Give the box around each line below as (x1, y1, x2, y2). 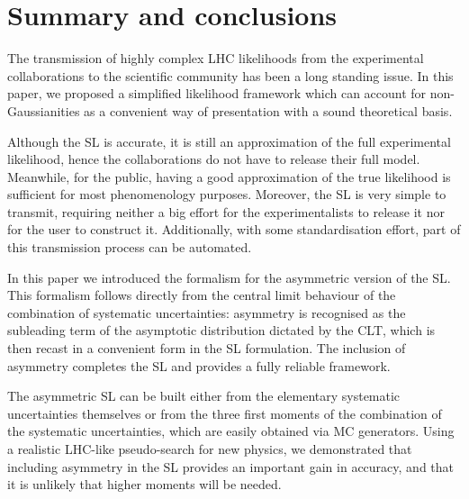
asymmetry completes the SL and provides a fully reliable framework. (7, 356, 391, 375)
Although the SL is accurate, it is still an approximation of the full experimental (7, 132, 451, 150)
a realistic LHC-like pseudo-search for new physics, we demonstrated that (7, 440, 412, 458)
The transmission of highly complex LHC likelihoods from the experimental (7, 49, 424, 68)
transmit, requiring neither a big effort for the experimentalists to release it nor (7, 202, 445, 221)
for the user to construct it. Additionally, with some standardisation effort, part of (7, 220, 461, 239)
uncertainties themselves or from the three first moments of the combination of (7, 404, 442, 422)
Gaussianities (7, 101, 80, 120)
